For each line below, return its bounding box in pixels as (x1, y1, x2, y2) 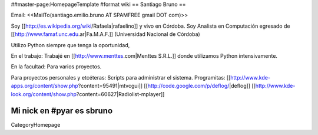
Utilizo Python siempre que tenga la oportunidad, (11, 41, 130, 48)
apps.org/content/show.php (11, 83, 79, 90)
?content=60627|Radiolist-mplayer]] (76, 90, 165, 97)
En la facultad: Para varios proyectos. (11, 63, 102, 70)
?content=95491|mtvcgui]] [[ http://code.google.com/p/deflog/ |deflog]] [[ (78, 83, 256, 90)
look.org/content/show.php (11, 90, 77, 97)
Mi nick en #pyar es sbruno (11, 106, 113, 116)
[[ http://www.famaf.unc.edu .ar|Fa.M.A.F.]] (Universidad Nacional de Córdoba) (11, 31, 200, 38)
